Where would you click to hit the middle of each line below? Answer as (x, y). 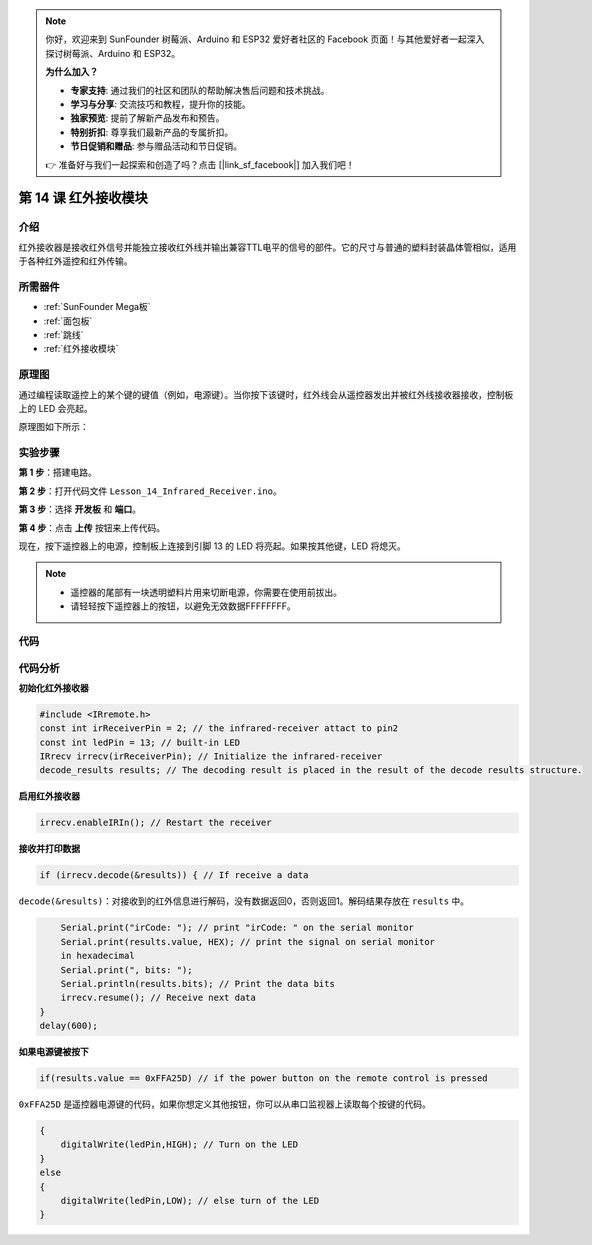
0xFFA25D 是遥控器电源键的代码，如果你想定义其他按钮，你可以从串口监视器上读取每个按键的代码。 (225, 1104)
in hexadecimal (97, 956)
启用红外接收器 (49, 796)
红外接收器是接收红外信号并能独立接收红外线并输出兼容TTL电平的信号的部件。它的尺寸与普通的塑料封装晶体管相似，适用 (267, 247)
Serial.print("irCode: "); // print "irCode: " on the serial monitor (237, 928)
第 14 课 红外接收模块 (83, 198)
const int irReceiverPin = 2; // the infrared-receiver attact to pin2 (219, 728)
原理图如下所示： (53, 427)
